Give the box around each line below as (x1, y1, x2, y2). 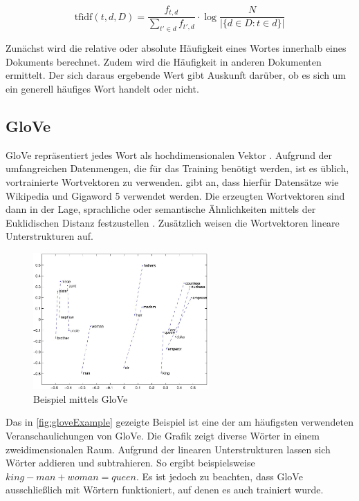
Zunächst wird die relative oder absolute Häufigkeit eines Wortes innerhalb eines (6, 41, 347, 55)
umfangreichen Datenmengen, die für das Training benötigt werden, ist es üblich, (6, 161, 349, 176)
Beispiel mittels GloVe (33, 391, 128, 406)
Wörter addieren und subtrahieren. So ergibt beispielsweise (6, 455, 255, 470)
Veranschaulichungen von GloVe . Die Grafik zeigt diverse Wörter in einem (6, 428, 320, 442)
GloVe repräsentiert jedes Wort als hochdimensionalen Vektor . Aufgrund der (6, 147, 333, 162)
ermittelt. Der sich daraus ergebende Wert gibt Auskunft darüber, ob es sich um (6, 68, 347, 82)
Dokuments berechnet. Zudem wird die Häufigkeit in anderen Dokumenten (6, 54, 322, 68)
